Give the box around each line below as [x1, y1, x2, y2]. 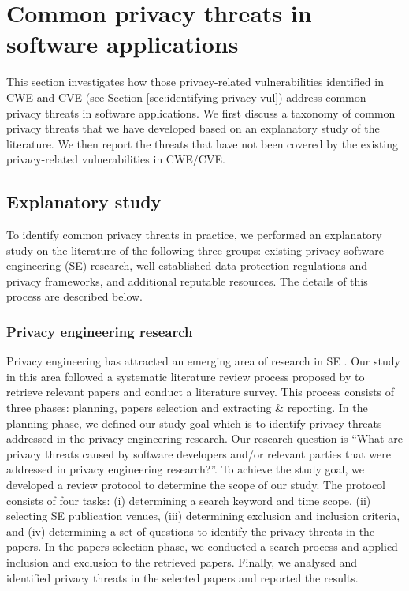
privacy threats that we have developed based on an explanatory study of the [6, 120, 380, 137]
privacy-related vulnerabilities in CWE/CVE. [6, 151, 225, 167]
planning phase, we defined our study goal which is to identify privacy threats [6, 414, 382, 431]
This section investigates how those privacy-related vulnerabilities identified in [6, 73, 384, 90]
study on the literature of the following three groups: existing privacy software [6, 241, 384, 258]
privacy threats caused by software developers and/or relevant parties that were [6, 445, 391, 462]
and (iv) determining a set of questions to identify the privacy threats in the [6, 522, 375, 539]
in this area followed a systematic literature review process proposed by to [6, 368, 365, 384]
